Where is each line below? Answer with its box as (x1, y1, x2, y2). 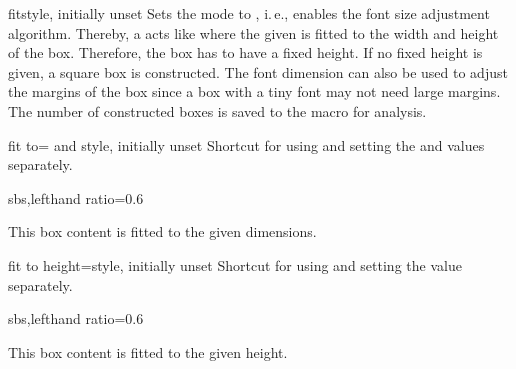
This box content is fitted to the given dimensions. (8, 221, 317, 242)
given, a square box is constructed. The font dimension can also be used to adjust (8, 61, 508, 82)
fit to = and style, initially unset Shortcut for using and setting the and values (8, 134, 485, 155)
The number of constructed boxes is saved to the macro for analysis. (8, 100, 427, 121)
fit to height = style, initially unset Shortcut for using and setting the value (8, 254, 462, 275)
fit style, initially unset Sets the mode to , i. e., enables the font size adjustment (8, 3, 490, 23)
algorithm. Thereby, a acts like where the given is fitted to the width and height (8, 22, 499, 43)
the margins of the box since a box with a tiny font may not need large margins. (8, 81, 501, 102)
